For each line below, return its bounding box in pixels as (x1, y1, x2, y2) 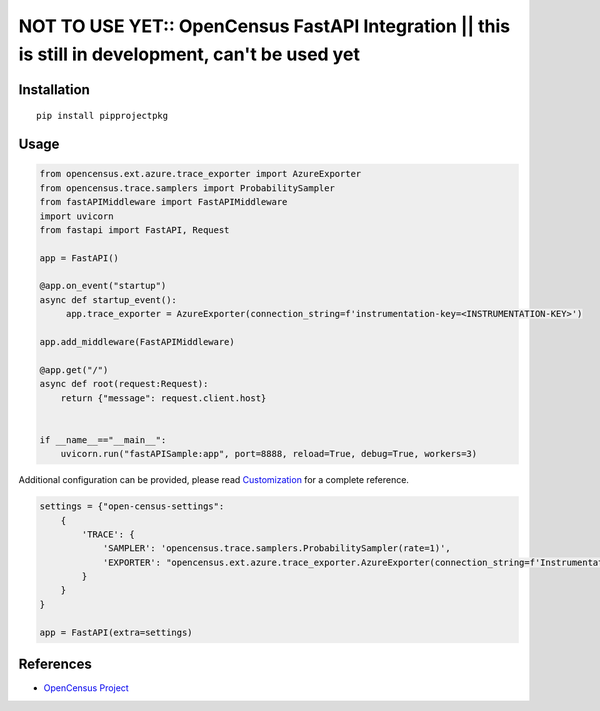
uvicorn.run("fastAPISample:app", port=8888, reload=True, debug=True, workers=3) (60, 448, 478, 460)
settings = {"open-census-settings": (39, 501, 225, 512)
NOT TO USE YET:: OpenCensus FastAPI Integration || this (18, 15, 510, 37)
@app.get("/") (39, 364, 109, 375)
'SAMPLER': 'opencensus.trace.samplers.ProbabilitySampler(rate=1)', (102, 543, 452, 554)
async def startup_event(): (39, 294, 177, 305)
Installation (18, 81, 90, 98)
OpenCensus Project (43, 682, 129, 694)
